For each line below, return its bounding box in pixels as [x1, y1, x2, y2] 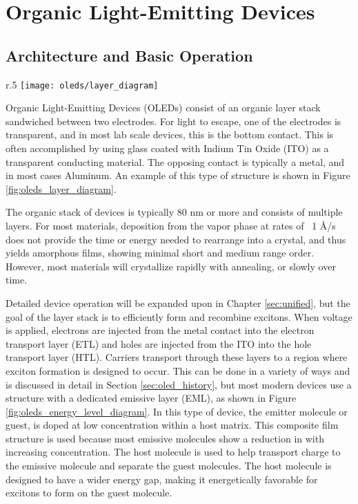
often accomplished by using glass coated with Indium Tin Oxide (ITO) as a [6, 141, 329, 156]
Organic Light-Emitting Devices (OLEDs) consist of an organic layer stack [6, 100, 321, 115]
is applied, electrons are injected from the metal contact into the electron [6, 323, 315, 337]
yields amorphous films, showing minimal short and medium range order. [6, 245, 315, 260]
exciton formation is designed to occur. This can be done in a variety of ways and [6, 363, 350, 377]
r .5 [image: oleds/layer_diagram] [6, 77, 159, 91]
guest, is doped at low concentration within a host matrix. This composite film [6, 418, 339, 432]
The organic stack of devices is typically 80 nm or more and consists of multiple [6, 205, 343, 219]
